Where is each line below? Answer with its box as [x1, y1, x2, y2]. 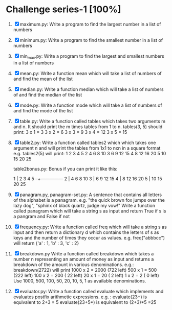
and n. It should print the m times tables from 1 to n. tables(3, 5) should [13, 124, 163, 130]
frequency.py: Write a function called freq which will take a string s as [19, 224, 167, 230]
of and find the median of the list [13, 91, 82, 98]
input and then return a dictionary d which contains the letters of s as [13, 229, 159, 235]
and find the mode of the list [13, 107, 73, 113]
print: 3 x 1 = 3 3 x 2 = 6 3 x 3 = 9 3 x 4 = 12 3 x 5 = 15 [13, 129, 127, 135]
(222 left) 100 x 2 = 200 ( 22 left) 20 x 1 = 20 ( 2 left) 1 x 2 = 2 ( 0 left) [13, 272, 159, 278]
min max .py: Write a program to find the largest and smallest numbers [19, 53, 164, 60]
